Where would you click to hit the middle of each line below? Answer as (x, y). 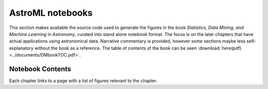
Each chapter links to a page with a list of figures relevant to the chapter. (83, 81)
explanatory (21, 48)
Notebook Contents (40, 69)
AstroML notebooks (51, 13)
